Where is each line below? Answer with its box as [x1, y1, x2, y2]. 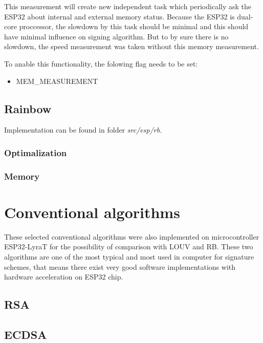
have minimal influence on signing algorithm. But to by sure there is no [4, 31, 229, 41]
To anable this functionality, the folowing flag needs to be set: [4, 58, 198, 69]
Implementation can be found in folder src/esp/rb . [4, 124, 162, 135]
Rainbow [4, 100, 52, 116]
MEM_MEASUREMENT [16, 75, 98, 86]
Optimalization [4, 146, 67, 159]
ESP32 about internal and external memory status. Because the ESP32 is [4, 11, 235, 22]
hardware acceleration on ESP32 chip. [4, 271, 123, 282]
